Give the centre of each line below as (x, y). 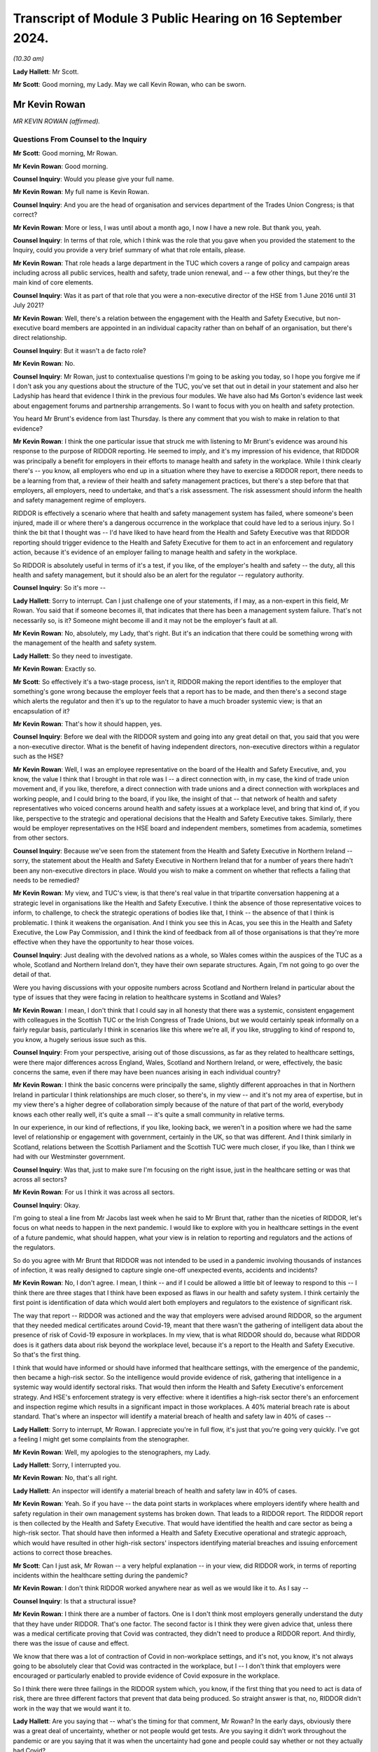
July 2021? (29, 306)
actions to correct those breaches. (63, 1553)
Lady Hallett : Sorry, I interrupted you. (67, 1465)
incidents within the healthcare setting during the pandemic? (100, 1575)
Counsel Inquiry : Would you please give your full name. (93, 179)
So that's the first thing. (47, 1355)
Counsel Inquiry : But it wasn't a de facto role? (79, 350)
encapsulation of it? (41, 711)
